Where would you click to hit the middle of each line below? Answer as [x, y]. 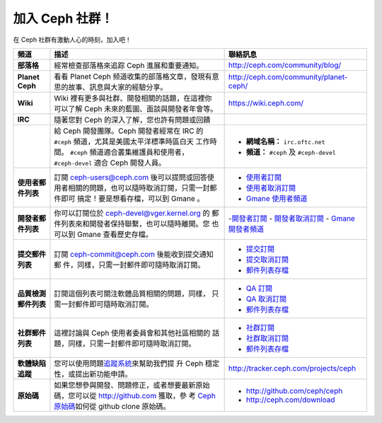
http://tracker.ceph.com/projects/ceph [292, 368]
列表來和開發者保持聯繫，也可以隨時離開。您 [135, 224]
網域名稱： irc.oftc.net [285, 141]
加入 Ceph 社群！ [63, 18]
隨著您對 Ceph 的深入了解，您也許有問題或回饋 [132, 120]
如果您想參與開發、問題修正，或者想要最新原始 [132, 385]
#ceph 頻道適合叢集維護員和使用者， [129, 152]
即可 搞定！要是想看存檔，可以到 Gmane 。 [133, 198]
